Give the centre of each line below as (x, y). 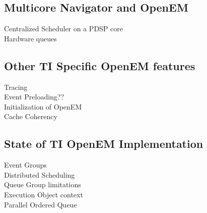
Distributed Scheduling (40, 174)
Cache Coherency (31, 116)
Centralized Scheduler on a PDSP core (63, 29)
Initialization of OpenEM (43, 106)
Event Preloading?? (34, 97)
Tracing (16, 87)
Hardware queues (30, 38)
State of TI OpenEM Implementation (104, 144)
